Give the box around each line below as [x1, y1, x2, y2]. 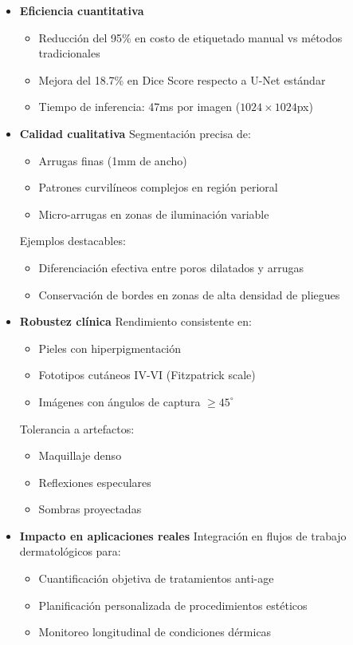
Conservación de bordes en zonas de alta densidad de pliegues [38, 286, 340, 303]
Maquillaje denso [38, 447, 122, 464]
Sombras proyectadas [38, 501, 142, 517]
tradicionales [38, 45, 100, 61]
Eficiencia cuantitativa [19, 2, 144, 18]
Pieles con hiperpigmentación [38, 339, 182, 356]
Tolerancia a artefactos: [19, 420, 135, 437]
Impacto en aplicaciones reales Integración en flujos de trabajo [19, 527, 347, 544]
